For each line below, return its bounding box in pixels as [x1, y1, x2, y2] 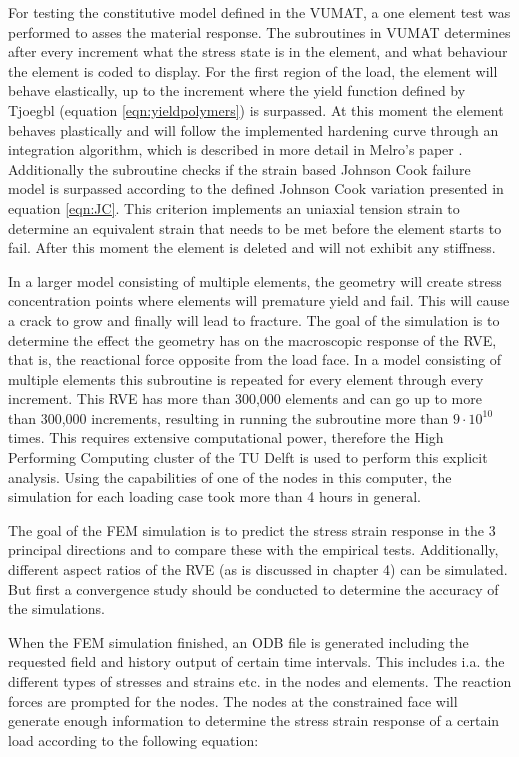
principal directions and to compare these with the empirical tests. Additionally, [8, 539, 499, 560]
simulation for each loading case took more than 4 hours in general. [8, 486, 421, 507]
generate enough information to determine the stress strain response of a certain [8, 710, 500, 731]
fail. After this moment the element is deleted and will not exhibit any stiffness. [8, 237, 496, 258]
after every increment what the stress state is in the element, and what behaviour [8, 41, 508, 62]
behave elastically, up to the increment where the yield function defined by [8, 80, 466, 101]
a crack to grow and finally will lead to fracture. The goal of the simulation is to [8, 309, 500, 330]
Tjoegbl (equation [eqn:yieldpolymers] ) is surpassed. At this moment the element [8, 99, 504, 120]
